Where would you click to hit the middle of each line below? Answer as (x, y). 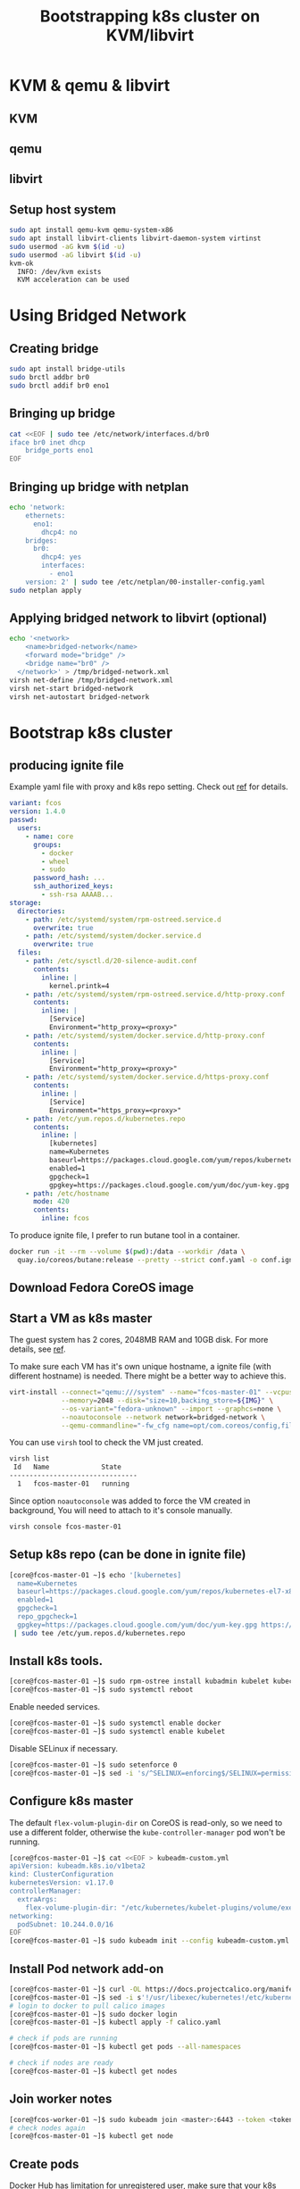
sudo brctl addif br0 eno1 (59, 386)
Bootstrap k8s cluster (91, 732)
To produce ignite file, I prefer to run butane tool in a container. (125, 1236)
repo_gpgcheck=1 (47, 1617)
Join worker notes (61, 2099)
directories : (42, 911)
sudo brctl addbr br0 (50, 378)
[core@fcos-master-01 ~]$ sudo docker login (93, 2014)
